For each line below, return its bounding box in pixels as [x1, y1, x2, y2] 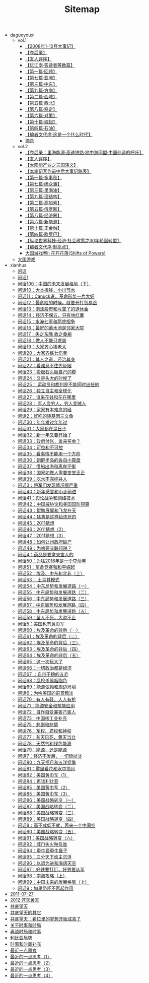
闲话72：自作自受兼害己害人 [17, 709, 77, 715]
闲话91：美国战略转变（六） [17, 835, 76, 841]
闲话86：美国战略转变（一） [17, 797, 77, 803]
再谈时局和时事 [10, 929, 41, 935]
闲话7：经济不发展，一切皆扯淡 [17, 753, 82, 759]
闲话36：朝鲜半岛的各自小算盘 [17, 457, 81, 463]
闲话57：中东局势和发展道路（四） [17, 602, 89, 608]
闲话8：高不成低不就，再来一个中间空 [17, 822, 96, 828]
